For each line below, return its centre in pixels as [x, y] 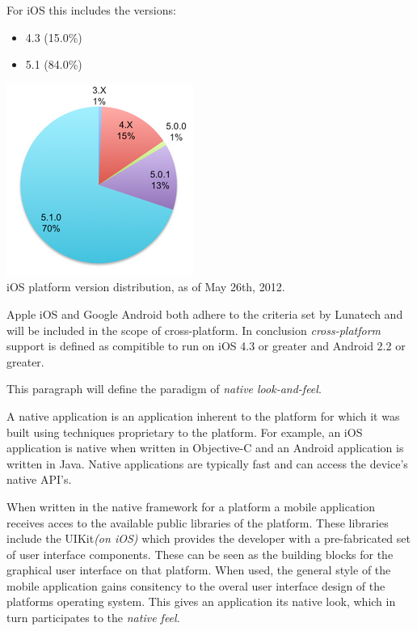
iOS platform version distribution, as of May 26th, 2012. [146, 287]
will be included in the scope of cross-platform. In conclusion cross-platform [194, 330]
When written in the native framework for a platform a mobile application [191, 506]
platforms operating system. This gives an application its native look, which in [201, 601]
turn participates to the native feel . [93, 618]
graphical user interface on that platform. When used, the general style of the [199, 570]
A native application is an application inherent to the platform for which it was [203, 415]
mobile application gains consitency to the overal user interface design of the [196, 585]
